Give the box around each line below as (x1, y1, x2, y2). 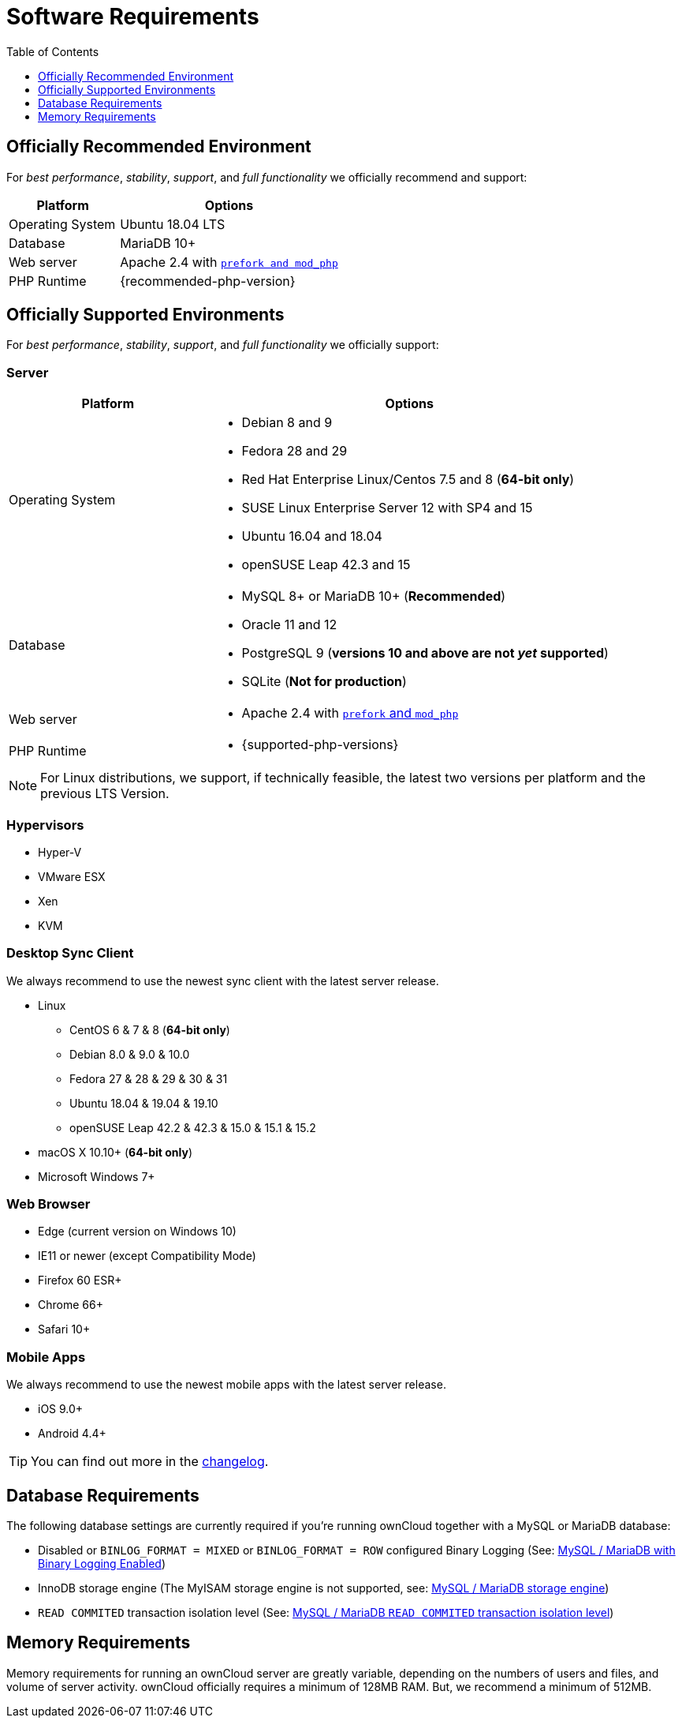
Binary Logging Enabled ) (38, 1557, 166, 1571)
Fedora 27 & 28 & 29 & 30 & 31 (69, 1071, 228, 1085)
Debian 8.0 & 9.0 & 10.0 (69, 1047, 190, 1061)
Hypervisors (6, 816, 84, 833)
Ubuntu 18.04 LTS (120, 216, 225, 232)
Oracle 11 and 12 (241, 617, 337, 633)
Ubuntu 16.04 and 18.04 (241, 528, 382, 545)
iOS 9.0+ (38, 1402, 84, 1416)
